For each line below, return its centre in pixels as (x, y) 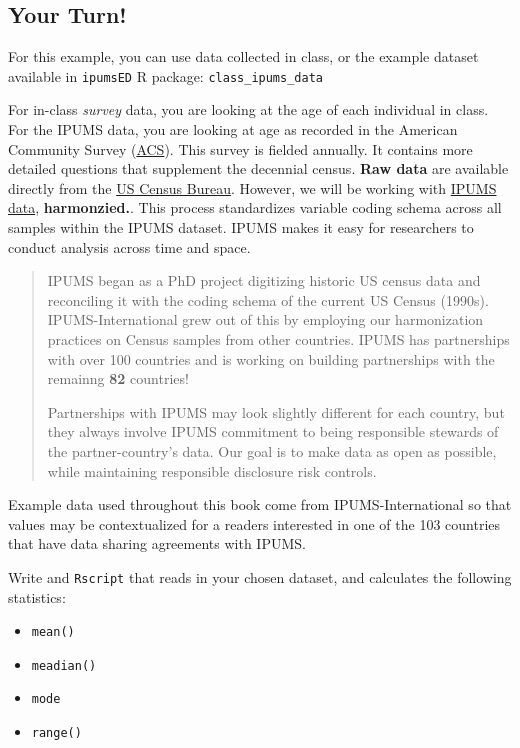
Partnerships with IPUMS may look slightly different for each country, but (276, 411)
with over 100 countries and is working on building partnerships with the (271, 358)
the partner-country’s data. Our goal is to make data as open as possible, (272, 450)
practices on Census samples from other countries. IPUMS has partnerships (278, 338)
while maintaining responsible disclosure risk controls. (212, 470)
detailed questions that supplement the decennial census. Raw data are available (258, 168)
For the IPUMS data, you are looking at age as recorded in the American (233, 129)
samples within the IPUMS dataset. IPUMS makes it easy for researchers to (241, 227)
